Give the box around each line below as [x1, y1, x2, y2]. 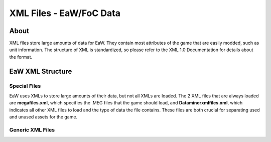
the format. [9, 54, 33, 60]
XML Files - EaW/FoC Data [9, 8, 120, 19]
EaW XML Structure [9, 67, 72, 75]
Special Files [9, 82, 41, 89]
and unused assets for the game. [9, 114, 78, 120]
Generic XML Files [9, 126, 55, 133]
